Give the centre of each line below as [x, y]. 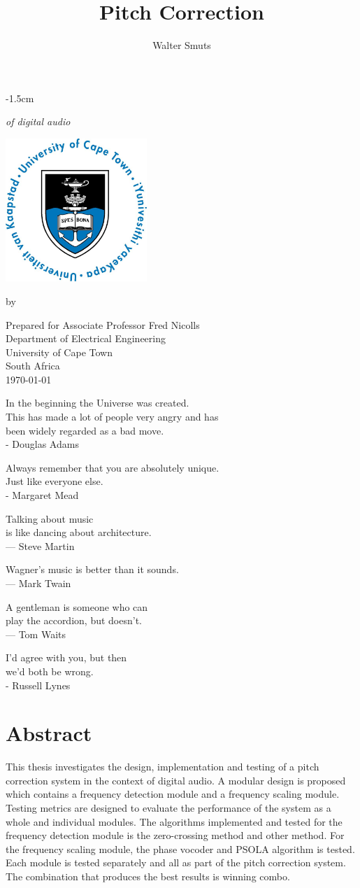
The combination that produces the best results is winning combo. [148, 876]
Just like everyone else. [55, 481]
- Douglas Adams [42, 444]
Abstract [49, 733]
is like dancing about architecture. [79, 532]
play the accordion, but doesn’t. [74, 620]
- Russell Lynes [38, 685]
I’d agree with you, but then [66, 657]
